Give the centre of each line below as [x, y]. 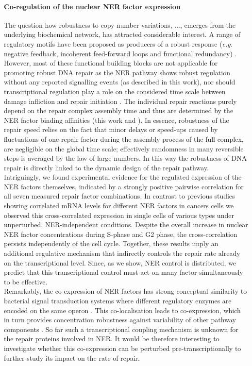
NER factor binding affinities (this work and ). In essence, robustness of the [117, 120]
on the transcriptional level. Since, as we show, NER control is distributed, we [120, 262]
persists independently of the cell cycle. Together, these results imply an [111, 243]
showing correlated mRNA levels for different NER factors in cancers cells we [119, 206]
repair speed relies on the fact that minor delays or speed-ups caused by [111, 129]
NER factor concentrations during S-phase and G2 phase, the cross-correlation [121, 234]
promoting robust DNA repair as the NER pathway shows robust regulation [117, 72]
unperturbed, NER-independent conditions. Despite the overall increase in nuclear [126, 225]
